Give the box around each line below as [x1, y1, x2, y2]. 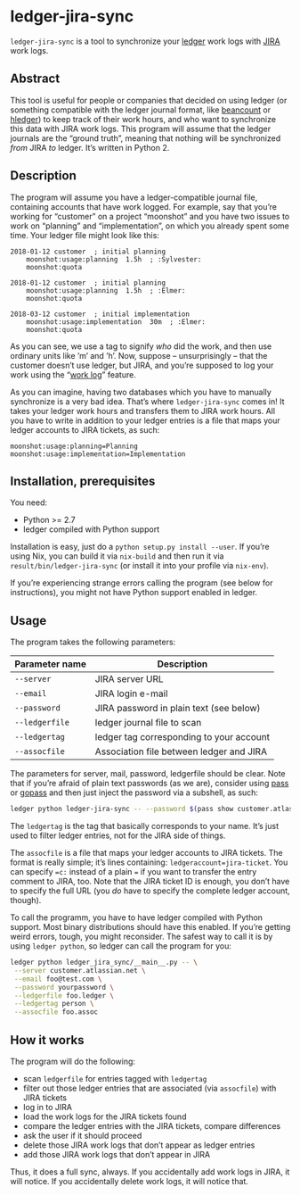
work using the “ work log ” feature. [10, 369, 136, 380]
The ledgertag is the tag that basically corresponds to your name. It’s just [10, 821, 280, 832]
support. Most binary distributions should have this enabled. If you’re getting [10, 922, 291, 933]
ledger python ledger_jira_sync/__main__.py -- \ [10, 958, 199, 967]
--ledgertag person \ [13, 1000, 94, 1008]
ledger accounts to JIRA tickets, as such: [10, 424, 160, 435]
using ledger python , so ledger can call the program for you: [10, 941, 232, 951]
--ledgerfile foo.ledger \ [13, 991, 115, 1000]
